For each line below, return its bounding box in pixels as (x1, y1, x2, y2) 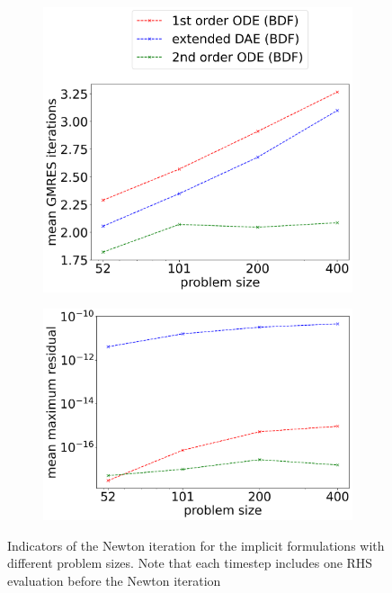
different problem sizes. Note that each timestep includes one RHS (7, 553, 373, 572)
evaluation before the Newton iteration (7, 571, 221, 589)
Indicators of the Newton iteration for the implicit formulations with (7, 535, 385, 554)
